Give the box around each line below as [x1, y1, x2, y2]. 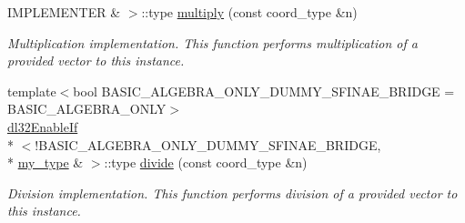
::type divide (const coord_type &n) [104, 153, 308, 172]
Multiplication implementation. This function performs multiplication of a [7, 33, 418, 52]
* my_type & [7, 153, 84, 172]
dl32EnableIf [7, 117, 78, 136]
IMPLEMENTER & [7, 3, 121, 21]
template [7, 81, 56, 100]
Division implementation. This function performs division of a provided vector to [7, 183, 458, 202]
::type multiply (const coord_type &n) [141, 3, 358, 21]
